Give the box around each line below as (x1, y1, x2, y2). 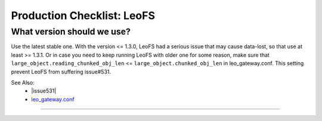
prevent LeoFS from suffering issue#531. (11, 68, 112, 75)
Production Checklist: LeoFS (11, 9, 155, 22)
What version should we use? (11, 26, 131, 37)
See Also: (11, 79, 35, 86)
